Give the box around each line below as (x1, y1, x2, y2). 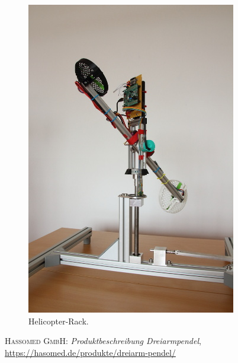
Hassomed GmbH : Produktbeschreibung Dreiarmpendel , (5, 335, 201, 347)
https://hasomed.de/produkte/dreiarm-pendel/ (5, 346, 176, 358)
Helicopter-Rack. (28, 314, 89, 327)
